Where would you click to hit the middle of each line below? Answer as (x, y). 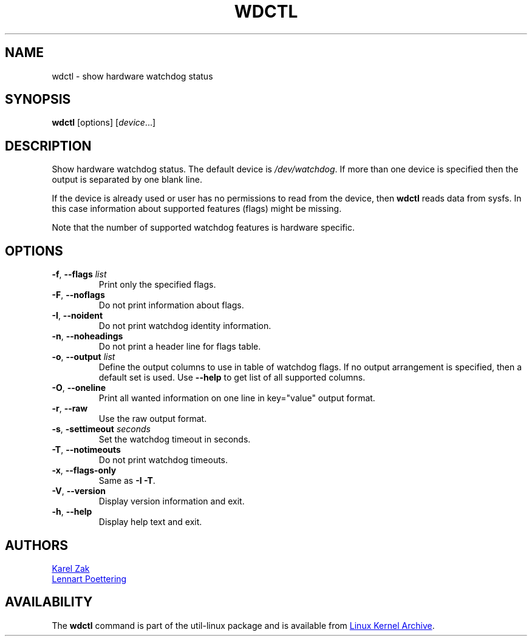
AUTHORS (37, 545)
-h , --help (72, 512)
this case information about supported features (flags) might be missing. (197, 209)
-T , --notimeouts (86, 450)
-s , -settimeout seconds (101, 429)
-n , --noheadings (87, 336)
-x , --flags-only (84, 470)
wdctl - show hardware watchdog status (132, 76)
